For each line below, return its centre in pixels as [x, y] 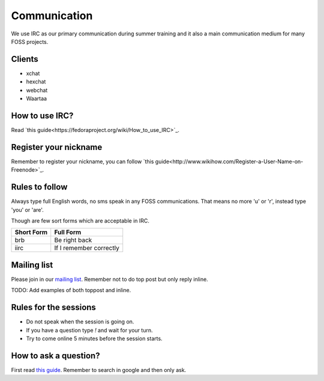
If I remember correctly [87, 248]
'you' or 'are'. [28, 209]
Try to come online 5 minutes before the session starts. [94, 338]
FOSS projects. [30, 41]
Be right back [73, 240]
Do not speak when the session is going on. [80, 322]
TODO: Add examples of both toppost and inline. [71, 290]
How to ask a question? [55, 355]
